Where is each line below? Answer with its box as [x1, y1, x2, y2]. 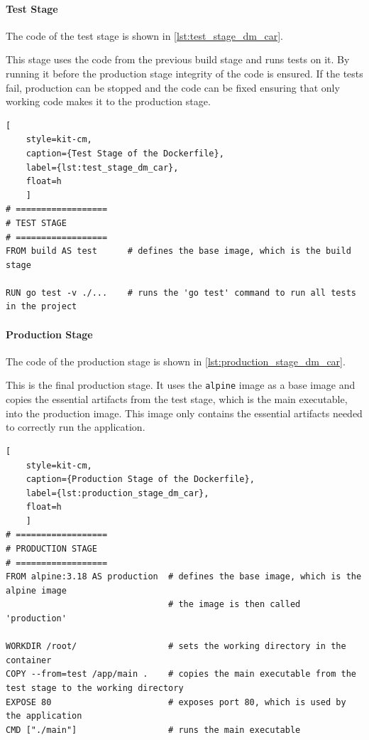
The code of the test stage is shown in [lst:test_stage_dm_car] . [6, 28, 283, 43]
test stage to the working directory [6, 683, 184, 693]
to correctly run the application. [6, 419, 145, 434]
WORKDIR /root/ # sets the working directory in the [6, 641, 346, 652]
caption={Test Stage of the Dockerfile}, [26, 148, 224, 159]
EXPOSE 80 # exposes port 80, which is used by [6, 697, 346, 707]
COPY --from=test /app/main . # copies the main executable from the [6, 669, 356, 680]
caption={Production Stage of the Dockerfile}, [26, 474, 255, 485]
